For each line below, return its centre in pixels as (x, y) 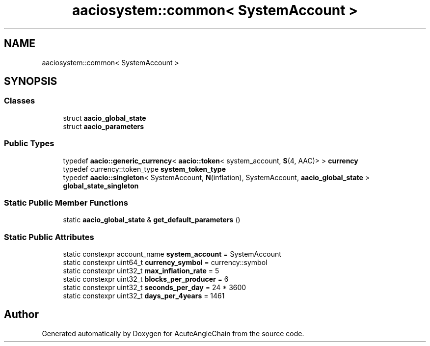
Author (21, 315)
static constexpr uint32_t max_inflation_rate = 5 (141, 271)
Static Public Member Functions (66, 202)
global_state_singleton (101, 186)
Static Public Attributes (49, 237)
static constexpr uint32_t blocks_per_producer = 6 (146, 279)
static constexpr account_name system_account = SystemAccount (172, 254)
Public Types (29, 144)
